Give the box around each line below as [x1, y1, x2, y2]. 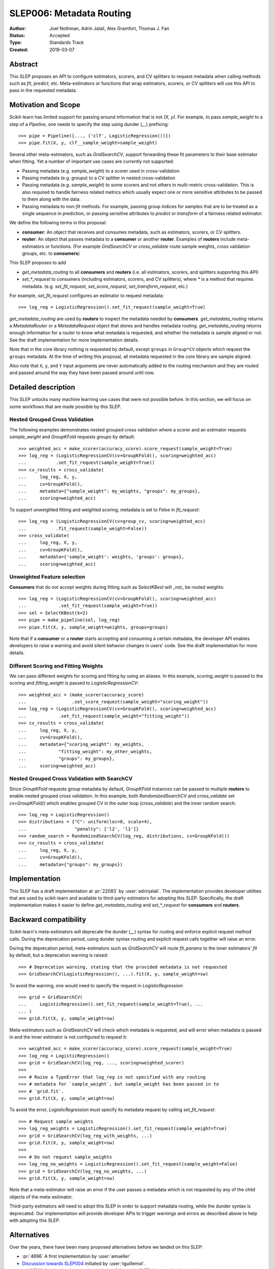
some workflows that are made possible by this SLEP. [9, 404, 122, 410]
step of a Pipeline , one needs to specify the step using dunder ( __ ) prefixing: [9, 121, 169, 127]
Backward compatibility [9, 915, 86, 924]
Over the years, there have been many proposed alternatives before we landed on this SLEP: [9, 1244, 203, 1250]
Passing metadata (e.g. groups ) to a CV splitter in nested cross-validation [22, 175, 176, 181]
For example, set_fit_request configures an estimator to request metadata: [9, 292, 164, 298]
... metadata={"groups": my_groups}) [18, 861, 123, 867]
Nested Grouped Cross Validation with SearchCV [9, 775, 133, 782]
